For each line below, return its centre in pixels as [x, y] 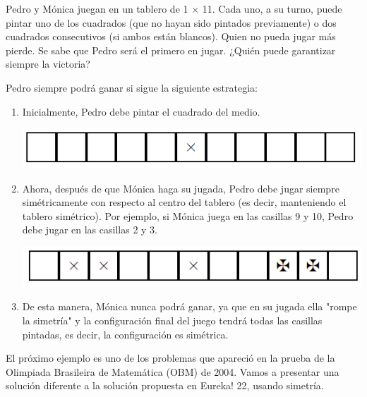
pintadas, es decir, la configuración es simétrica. [125, 334]
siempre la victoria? [48, 64]
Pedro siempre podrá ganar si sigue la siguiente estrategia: [132, 87]
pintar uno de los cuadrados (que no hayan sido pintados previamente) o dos [171, 22]
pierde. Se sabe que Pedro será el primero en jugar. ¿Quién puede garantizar [171, 50]
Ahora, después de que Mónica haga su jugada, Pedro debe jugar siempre [181, 188]
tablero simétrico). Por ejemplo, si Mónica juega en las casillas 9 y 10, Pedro [188, 215]
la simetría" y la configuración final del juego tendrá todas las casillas [172, 320]
